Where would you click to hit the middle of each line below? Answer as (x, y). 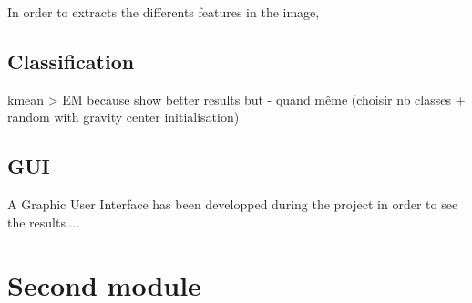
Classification (71, 61)
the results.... (44, 222)
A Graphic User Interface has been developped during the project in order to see (233, 204)
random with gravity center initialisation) (123, 117)
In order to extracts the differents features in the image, (164, 12)
